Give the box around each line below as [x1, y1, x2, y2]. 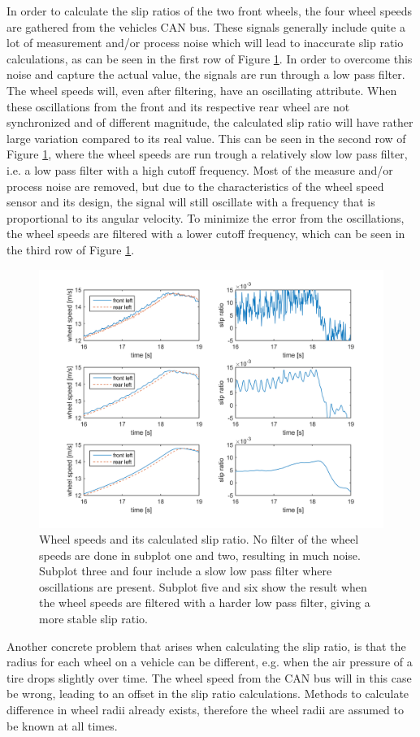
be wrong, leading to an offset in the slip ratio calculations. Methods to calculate [6, 685, 409, 702]
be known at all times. [6, 717, 118, 734]
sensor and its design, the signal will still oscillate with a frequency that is [6, 193, 375, 210]
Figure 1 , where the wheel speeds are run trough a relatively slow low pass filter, [6, 145, 408, 163]
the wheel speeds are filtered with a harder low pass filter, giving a [39, 594, 370, 611]
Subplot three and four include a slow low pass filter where [39, 562, 332, 579]
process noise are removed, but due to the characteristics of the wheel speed [6, 177, 384, 194]
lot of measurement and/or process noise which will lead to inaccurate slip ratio [6, 34, 404, 51]
